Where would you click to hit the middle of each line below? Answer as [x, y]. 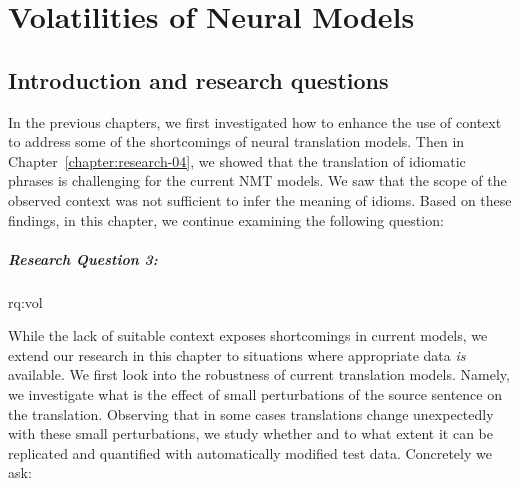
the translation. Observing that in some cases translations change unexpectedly [251, 413]
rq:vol [25, 301]
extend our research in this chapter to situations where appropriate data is [237, 354]
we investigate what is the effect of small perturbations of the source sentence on [255, 394]
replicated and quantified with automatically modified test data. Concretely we [250, 452]
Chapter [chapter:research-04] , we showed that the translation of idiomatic [237, 160]
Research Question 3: [83, 258]
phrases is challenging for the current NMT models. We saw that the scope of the [257, 180]
